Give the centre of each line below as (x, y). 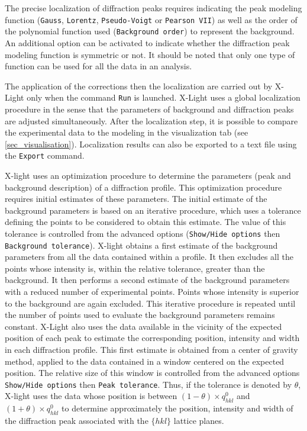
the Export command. (45, 155)
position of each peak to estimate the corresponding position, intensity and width (152, 338)
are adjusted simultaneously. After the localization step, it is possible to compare (151, 120)
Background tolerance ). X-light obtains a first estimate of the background (141, 245)
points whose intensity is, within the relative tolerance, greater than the (135, 268)
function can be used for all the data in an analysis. (98, 66)
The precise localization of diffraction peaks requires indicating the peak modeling (153, 8)
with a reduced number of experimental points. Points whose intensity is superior (152, 292)
